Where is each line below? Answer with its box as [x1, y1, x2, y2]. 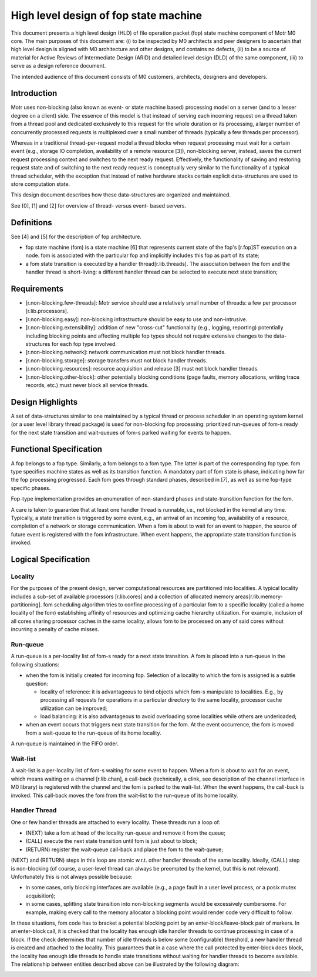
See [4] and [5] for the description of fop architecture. [11, 233, 142, 240]
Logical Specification [11, 554, 90, 564]
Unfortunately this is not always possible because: [11, 873, 133, 881]
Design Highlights [11, 397, 78, 407]
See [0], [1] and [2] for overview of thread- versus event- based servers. [11, 202, 187, 209]
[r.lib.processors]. [25, 308, 69, 315]
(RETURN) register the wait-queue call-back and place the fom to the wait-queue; [25, 846, 223, 853]
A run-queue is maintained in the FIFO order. [11, 740, 119, 747]
